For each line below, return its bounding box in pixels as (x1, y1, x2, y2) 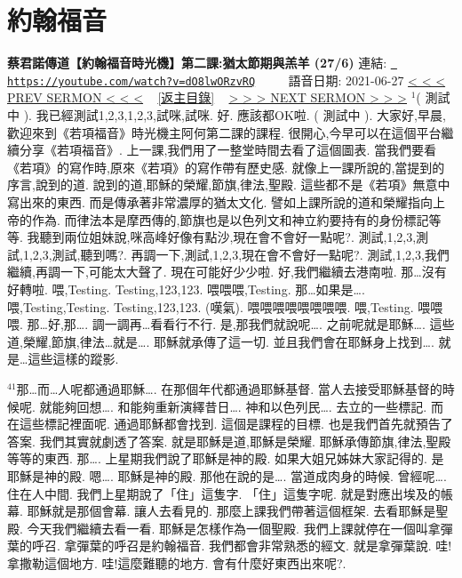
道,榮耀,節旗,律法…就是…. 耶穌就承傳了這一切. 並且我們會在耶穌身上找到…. (7, 332, 434, 350)
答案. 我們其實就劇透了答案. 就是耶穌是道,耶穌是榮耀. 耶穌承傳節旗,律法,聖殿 (7, 431, 451, 450)
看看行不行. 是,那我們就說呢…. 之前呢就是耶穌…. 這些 (150, 315, 455, 333)
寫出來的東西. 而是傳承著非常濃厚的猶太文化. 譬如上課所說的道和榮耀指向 (7, 193, 434, 211)
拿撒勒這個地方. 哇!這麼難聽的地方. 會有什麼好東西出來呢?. (7, 553, 346, 572)
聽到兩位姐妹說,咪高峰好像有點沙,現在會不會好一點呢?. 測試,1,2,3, (39, 228, 417, 246)
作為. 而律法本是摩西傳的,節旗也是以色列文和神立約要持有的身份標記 (31, 210, 429, 229)
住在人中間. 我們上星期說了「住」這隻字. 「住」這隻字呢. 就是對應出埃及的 (7, 484, 441, 502)
